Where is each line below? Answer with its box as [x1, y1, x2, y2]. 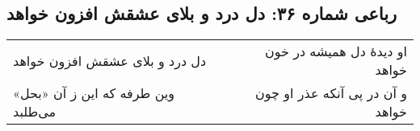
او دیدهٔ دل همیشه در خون [264, 42, 407, 61]
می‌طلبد [13, 102, 57, 121]
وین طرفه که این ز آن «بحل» [13, 84, 175, 103]
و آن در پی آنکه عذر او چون [255, 84, 407, 103]
